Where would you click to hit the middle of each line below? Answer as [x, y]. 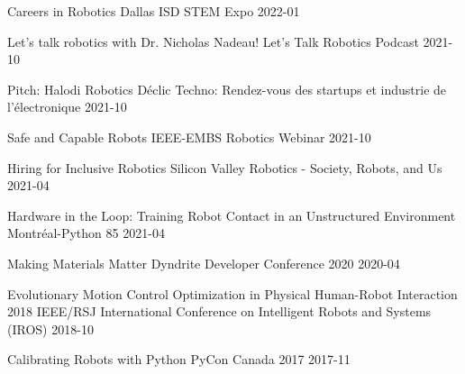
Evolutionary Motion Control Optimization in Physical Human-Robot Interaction [232, 293]
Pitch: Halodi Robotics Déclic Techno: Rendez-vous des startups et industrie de [227, 89]
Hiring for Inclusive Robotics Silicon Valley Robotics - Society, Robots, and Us [225, 167]
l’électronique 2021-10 [67, 107]
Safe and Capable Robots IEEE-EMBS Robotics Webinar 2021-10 [189, 137]
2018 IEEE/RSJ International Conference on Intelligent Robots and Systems [219, 311]
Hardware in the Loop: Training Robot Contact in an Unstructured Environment [232, 215]
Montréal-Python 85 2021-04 [86, 233]
